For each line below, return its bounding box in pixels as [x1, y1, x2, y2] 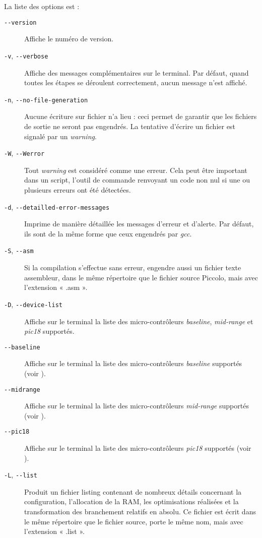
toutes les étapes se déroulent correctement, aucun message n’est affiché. [24, 77, 247, 88]
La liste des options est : [4, 1, 80, 11]
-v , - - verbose [4, 50, 48, 61]
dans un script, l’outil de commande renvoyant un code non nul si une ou [24, 174, 250, 185]
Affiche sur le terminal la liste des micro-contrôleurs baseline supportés [24, 358, 242, 369]
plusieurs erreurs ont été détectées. [24, 184, 131, 195]
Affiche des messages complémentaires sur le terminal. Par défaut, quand [24, 67, 249, 78]
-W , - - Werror [4, 148, 45, 158]
